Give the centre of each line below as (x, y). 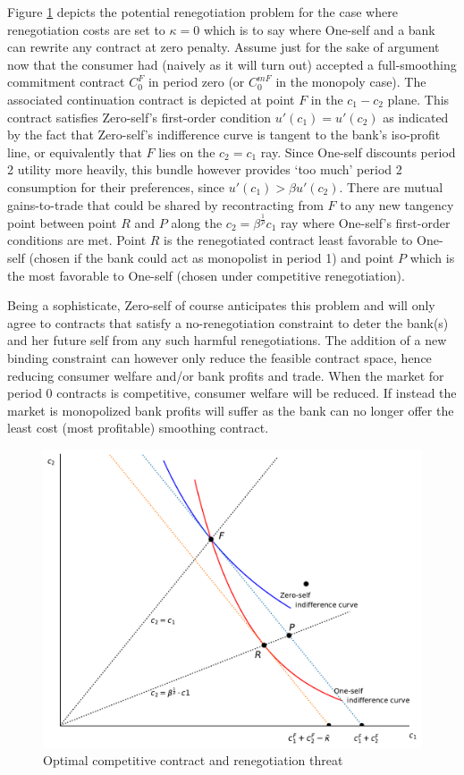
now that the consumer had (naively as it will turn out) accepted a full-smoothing (232, 64)
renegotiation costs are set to (86, 29)
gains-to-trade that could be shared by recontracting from (165, 204)
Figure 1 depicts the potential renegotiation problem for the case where (202, 12)
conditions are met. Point (77, 240)
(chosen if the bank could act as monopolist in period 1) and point (211, 258)
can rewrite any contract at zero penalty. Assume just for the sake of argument (224, 47)
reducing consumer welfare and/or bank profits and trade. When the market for (226, 375)
